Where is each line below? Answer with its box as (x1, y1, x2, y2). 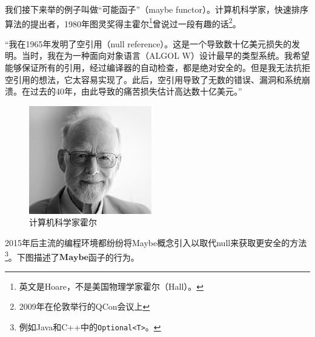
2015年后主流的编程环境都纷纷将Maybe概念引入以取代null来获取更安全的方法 (5, 236, 307, 249)
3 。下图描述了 (5, 249, 59, 263)
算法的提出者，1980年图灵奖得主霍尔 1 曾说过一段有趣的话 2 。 (5, 15, 241, 30)
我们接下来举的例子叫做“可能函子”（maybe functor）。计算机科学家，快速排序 (5, 3, 308, 15)
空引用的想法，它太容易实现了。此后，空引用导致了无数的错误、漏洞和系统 (5, 73, 302, 85)
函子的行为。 (88, 250, 139, 263)
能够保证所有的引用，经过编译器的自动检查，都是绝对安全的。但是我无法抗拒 (5, 61, 310, 74)
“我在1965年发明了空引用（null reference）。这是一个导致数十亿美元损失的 (5, 37, 292, 50)
